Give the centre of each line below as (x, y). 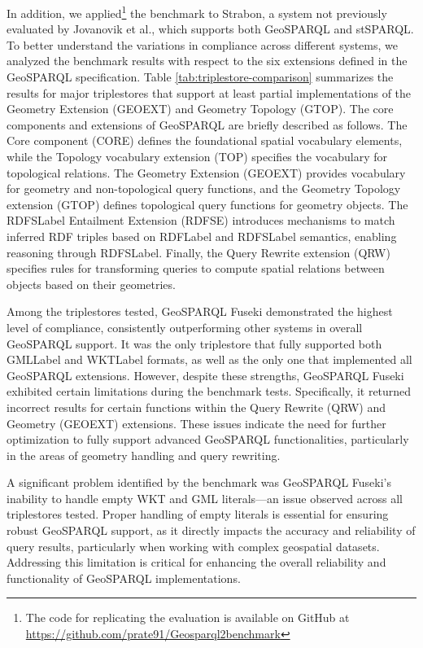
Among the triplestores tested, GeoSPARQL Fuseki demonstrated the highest (200, 311)
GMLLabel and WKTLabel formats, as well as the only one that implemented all (209, 359)
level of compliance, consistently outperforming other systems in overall (185, 327)
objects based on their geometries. (91, 284)
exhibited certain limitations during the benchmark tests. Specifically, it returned (209, 391)
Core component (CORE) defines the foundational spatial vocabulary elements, (205, 140)
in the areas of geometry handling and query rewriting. (144, 455)
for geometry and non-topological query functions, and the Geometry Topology (204, 188)
